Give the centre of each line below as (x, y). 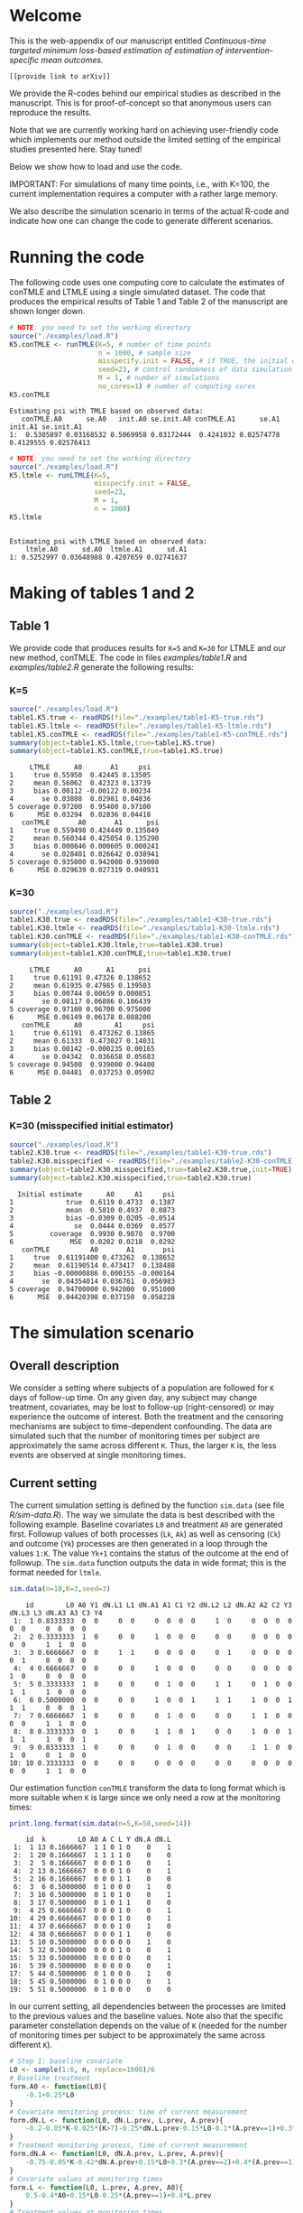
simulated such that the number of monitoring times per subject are (134, 1436)
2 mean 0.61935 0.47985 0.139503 (80, 985)
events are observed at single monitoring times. (98, 1455)
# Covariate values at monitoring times (87, 2179)
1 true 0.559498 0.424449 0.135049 (84, 831)
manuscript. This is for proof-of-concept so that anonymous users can (141, 102)
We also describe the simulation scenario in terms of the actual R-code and (149, 211)
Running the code (77, 257)
